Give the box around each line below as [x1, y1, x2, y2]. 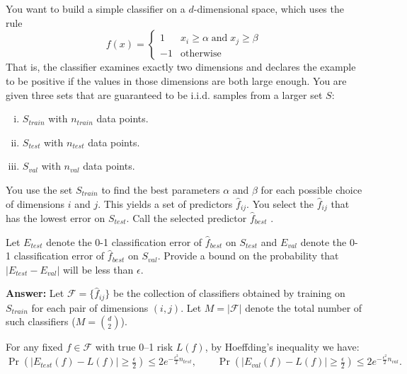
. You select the [246, 196, 314, 211]
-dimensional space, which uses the [193, 1, 344, 16]
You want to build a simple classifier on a [6, 1, 185, 16]
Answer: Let [6, 286, 64, 300]
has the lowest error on [6, 210, 105, 225]
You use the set [6, 182, 73, 197]
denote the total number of [245, 300, 362, 315]
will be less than [62, 262, 134, 276]
